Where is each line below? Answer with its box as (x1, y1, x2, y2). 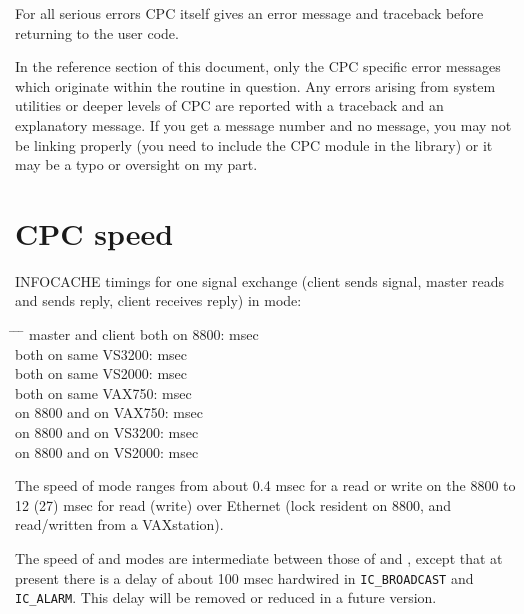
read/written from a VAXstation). (15, 514, 224, 535)
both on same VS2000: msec (15, 363, 188, 384)
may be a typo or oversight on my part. (15, 154, 258, 175)
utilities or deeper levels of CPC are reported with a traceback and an (15, 95, 444, 116)
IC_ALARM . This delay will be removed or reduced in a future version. (15, 587, 437, 608)
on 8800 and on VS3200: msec (15, 422, 199, 443)
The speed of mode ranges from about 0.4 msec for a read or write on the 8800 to (15, 475, 516, 496)
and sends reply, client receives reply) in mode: (15, 290, 302, 311)
